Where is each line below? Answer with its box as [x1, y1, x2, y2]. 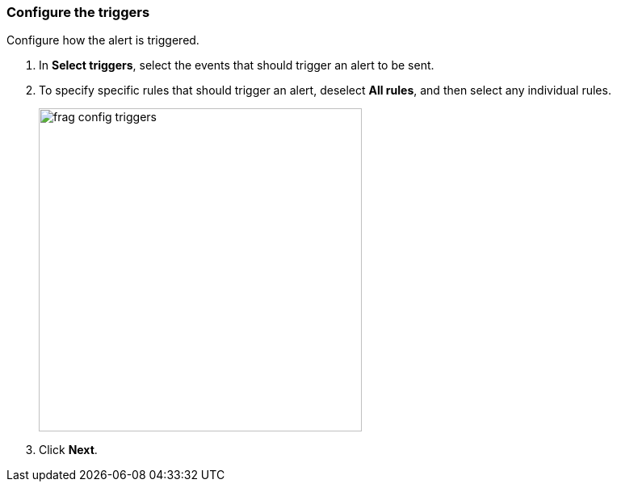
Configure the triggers [6, 4, 150, 20]
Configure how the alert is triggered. [6, 33, 199, 48]
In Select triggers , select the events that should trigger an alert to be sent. [39, 58, 434, 73]
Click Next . [39, 443, 98, 457]
